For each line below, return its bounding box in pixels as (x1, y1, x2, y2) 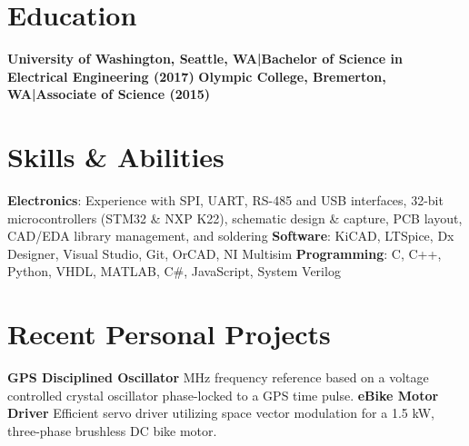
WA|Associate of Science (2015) (7, 84, 211, 104)
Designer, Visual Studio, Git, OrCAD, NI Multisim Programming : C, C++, (7, 243, 442, 263)
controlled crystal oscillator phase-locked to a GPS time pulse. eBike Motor (7, 385, 439, 404)
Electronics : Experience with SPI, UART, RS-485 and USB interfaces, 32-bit (7, 191, 444, 210)
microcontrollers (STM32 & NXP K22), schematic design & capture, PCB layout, (7, 208, 463, 227)
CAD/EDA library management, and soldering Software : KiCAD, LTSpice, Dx (7, 226, 454, 245)
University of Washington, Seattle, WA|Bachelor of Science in (7, 49, 403, 68)
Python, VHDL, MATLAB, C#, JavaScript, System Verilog (7, 262, 341, 281)
